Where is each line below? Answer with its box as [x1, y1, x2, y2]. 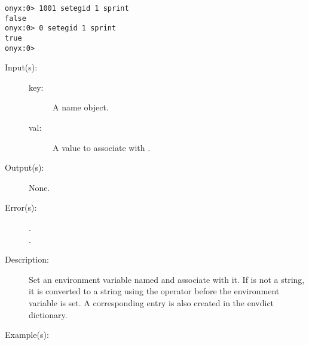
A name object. [53, 101, 109, 113]
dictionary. [29, 308, 68, 321]
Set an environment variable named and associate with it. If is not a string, [29, 273, 305, 285]
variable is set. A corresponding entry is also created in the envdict [29, 297, 274, 309]
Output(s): [5, 161, 44, 174]
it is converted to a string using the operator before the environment [29, 285, 280, 297]
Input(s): [5, 61, 38, 73]
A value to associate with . [53, 141, 151, 153]
